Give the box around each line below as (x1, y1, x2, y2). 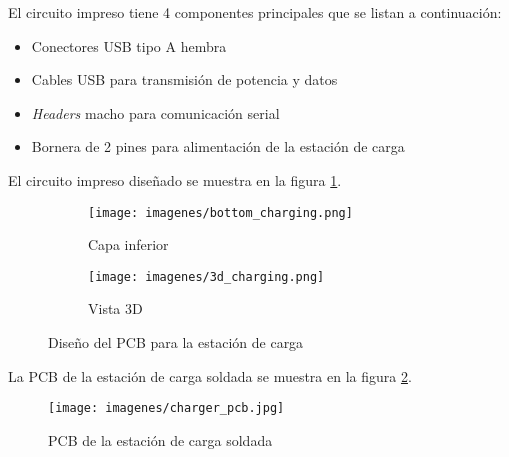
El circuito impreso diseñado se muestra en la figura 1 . (8, 169, 342, 190)
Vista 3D (88, 298, 143, 319)
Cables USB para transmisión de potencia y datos (31, 69, 338, 90)
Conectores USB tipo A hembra (31, 35, 227, 56)
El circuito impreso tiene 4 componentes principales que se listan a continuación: (8, 2, 502, 22)
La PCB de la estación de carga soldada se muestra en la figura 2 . (8, 365, 412, 386)
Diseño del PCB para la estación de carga (48, 332, 304, 353)
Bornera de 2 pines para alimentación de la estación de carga (31, 136, 405, 157)
